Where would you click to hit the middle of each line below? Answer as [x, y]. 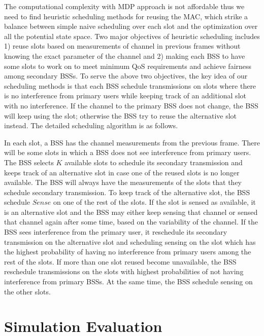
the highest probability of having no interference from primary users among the [128, 252]
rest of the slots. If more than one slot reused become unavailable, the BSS [120, 261]
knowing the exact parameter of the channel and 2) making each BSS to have [125, 55]
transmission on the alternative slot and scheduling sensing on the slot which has [130, 241]
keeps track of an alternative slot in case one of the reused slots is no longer [122, 172]
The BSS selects [29, 162]
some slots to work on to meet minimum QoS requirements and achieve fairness [128, 66]
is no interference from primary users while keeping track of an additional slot [125, 96]
